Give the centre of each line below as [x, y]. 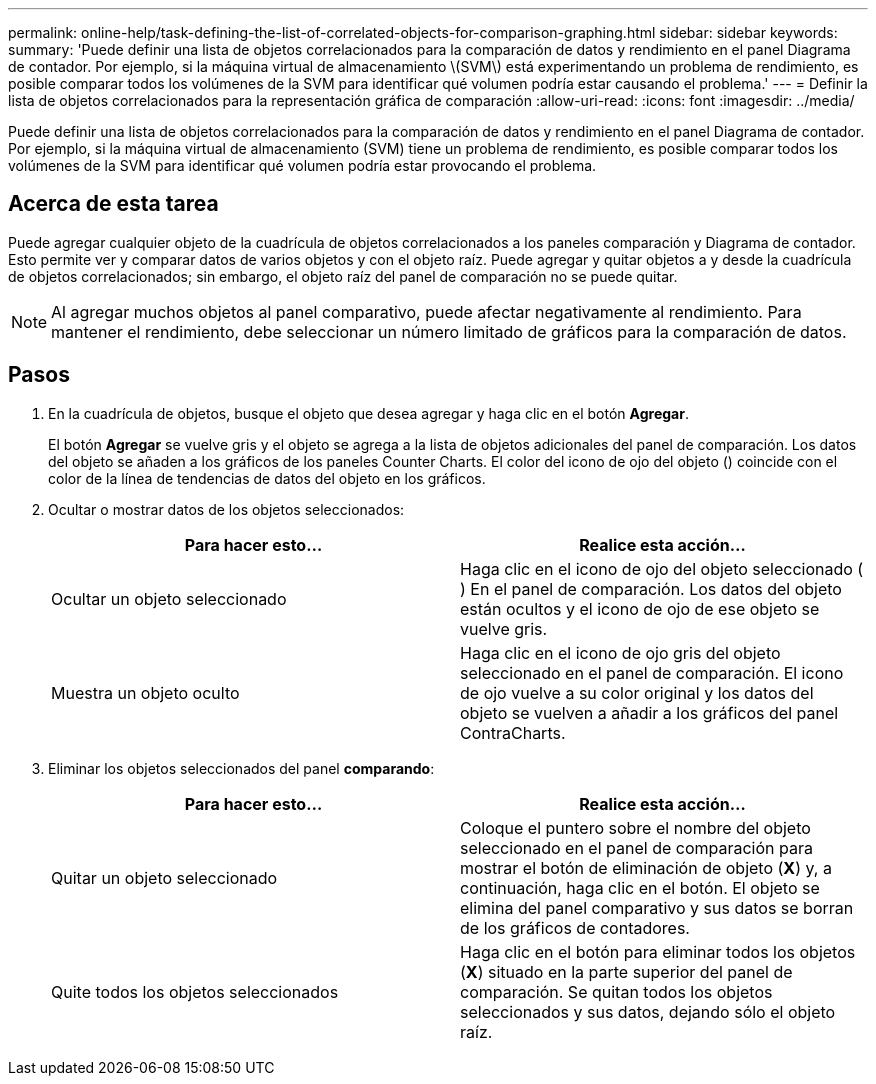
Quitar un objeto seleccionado [164, 877]
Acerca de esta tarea [113, 204]
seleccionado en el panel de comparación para [636, 847]
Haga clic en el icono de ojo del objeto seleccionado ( [662, 568]
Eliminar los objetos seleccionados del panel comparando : [241, 768]
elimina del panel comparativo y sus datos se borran [657, 907]
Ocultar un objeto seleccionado [169, 598]
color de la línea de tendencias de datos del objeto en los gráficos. [267, 478]
